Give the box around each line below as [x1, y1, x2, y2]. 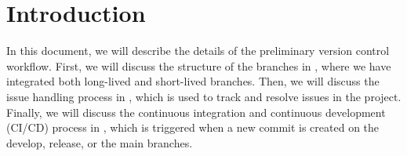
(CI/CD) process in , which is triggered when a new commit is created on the [6, 119, 380, 136]
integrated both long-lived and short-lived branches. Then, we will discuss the [6, 73, 380, 89]
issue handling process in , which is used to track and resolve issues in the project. [6, 88, 402, 104]
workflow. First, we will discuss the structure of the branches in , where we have [6, 57, 391, 74]
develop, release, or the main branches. [6, 134, 193, 151]
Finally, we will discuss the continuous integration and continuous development [6, 103, 386, 120]
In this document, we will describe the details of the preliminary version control [6, 42, 390, 59]
